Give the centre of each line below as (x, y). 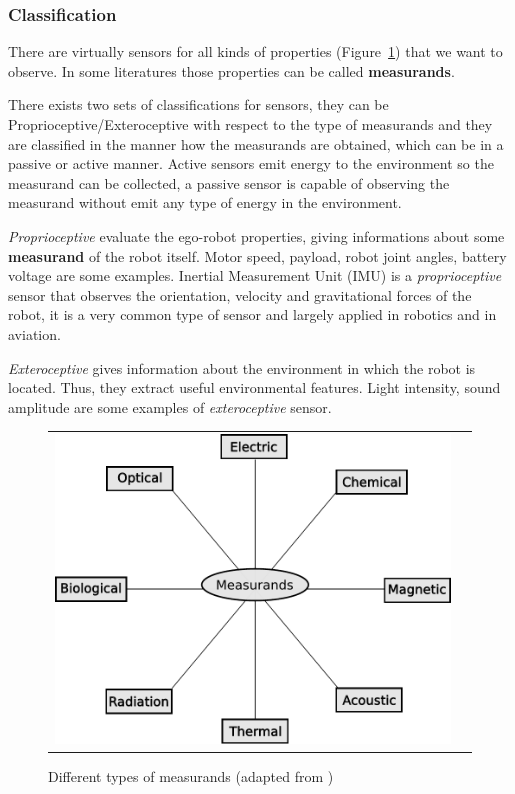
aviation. (34, 333)
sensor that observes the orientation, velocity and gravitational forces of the (240, 294)
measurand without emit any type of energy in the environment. (205, 202)
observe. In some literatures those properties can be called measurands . (231, 70)
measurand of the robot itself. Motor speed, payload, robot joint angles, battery (257, 255)
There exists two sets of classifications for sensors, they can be (198, 104)
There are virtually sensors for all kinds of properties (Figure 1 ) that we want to (255, 51)
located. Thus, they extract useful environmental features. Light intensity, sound (254, 387)
